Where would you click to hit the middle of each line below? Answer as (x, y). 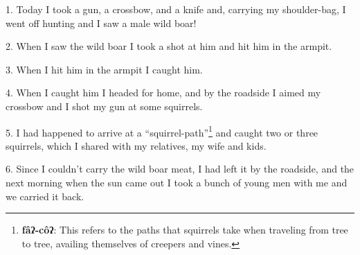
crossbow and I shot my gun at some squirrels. (104, 106)
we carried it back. (45, 196)
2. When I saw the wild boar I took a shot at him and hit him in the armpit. (169, 46)
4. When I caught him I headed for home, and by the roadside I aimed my (163, 93)
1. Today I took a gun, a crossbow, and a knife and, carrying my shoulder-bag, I (176, 9)
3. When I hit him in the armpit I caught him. (104, 69)
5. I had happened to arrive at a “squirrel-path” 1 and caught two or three (162, 131)
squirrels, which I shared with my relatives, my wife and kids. (136, 145)
